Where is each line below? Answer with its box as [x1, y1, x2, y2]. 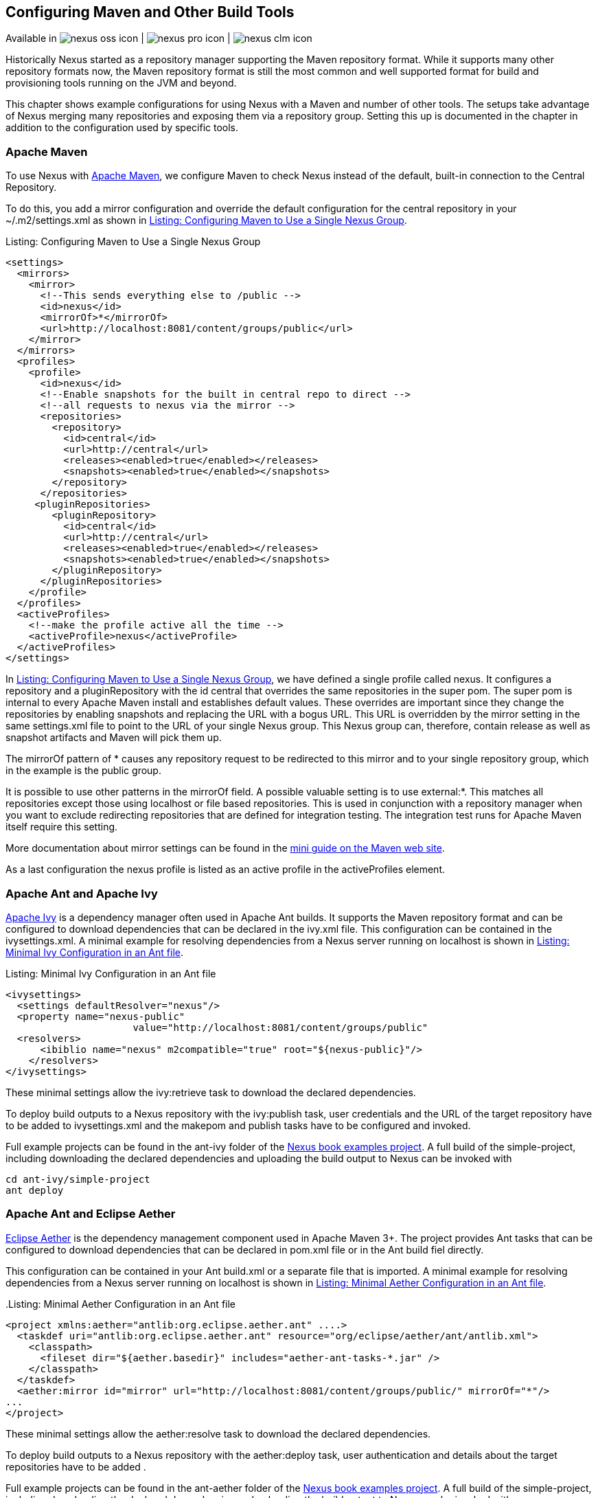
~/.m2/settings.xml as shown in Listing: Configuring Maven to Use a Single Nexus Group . [5, 214, 407, 227]
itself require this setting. [5, 821, 118, 833]
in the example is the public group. [5, 764, 161, 777]
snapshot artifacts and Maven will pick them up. [5, 731, 222, 744]
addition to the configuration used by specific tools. [5, 122, 239, 134]
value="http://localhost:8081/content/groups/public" [133, 1021, 428, 1033]
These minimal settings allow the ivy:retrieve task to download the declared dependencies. [5, 1086, 416, 1098]
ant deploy [5, 1184, 64, 1196]
